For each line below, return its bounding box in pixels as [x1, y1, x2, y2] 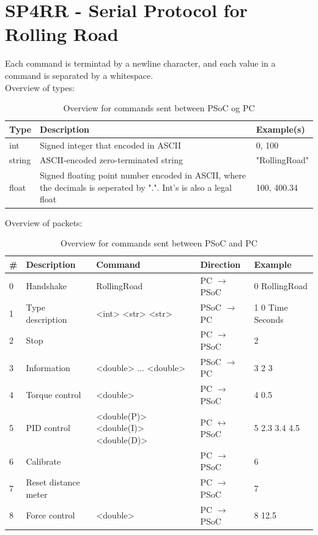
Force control [26, 509, 75, 522]
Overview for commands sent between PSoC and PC [61, 237, 257, 249]
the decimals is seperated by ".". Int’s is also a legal [40, 180, 232, 193]
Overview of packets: [5, 216, 83, 229]
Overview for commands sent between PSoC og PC [63, 101, 255, 114]
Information [26, 361, 70, 374]
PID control [26, 421, 70, 434]
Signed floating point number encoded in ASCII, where [40, 169, 246, 182]
